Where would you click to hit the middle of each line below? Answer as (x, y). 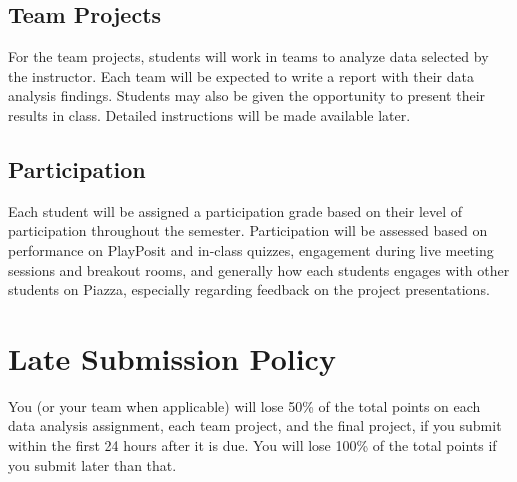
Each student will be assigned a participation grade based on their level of (235, 210)
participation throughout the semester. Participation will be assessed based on (248, 230)
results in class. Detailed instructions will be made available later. (209, 114)
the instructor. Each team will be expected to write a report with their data (241, 75)
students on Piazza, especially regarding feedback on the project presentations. (249, 289)
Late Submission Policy (172, 357)
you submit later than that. (92, 464)
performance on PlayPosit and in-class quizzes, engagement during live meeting (251, 249)
